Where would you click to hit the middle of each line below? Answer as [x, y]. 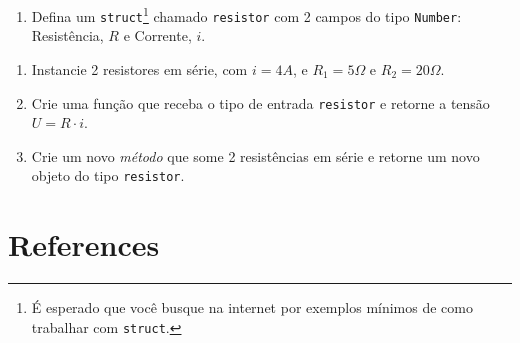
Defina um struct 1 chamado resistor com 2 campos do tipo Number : [246, 14]
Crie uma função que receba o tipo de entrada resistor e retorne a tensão [260, 102]
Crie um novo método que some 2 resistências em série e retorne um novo [255, 155]
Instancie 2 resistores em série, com [139, 68]
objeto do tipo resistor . [108, 175]
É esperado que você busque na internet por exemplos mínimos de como [252, 307]
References [84, 244]
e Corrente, [157, 35]
